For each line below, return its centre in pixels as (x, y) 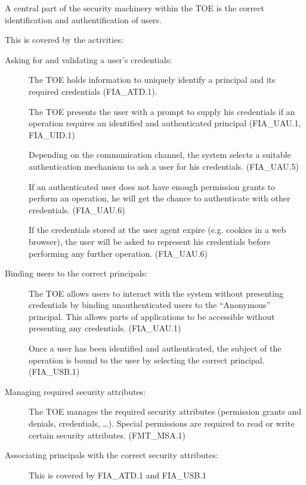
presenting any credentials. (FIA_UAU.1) (105, 328)
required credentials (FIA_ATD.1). (93, 91)
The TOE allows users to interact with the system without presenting (156, 293)
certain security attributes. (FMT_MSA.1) (107, 435)
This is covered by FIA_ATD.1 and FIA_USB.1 (118, 475)
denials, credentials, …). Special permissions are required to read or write (162, 423)
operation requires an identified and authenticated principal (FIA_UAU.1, (165, 123)
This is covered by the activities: (64, 40)
